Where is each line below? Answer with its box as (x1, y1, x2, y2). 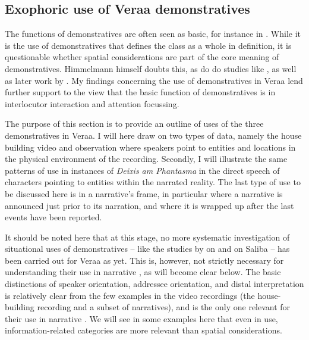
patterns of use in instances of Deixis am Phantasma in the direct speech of (5, 164, 280, 176)
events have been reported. (5, 211, 102, 223)
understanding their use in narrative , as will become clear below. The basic (5, 266, 281, 278)
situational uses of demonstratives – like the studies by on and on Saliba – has (5, 242, 290, 255)
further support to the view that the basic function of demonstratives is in (5, 86, 276, 98)
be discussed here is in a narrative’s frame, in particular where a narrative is (5, 187, 283, 199)
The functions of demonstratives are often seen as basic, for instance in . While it (5, 27, 301, 40)
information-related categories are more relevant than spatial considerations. (5, 324, 282, 336)
